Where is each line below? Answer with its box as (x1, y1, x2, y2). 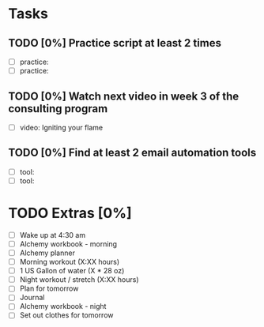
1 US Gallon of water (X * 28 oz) (19, 266, 125, 276)
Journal (19, 293, 45, 303)
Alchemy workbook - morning (19, 239, 117, 249)
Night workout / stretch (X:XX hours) (19, 275, 140, 284)
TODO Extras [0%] (8, 205, 132, 222)
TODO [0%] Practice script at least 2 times (8, 36, 222, 50)
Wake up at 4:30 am (19, 230, 85, 239)
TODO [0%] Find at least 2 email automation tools (8, 146, 257, 160)
